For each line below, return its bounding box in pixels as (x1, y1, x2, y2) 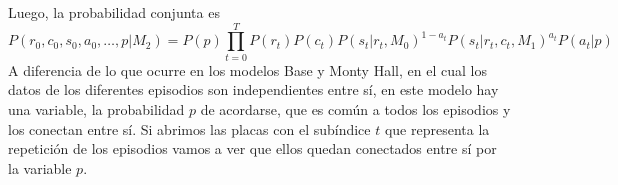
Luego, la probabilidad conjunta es (8, 2, 220, 22)
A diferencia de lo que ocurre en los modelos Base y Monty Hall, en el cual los (8, 59, 487, 80)
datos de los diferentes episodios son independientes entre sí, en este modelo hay (8, 79, 499, 100)
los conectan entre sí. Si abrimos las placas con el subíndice (8, 118, 371, 139)
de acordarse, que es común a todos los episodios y (200, 98, 511, 119)
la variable (8, 157, 72, 178)
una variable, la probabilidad (8, 98, 185, 119)
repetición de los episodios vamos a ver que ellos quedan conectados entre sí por (8, 138, 497, 159)
